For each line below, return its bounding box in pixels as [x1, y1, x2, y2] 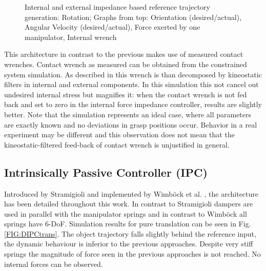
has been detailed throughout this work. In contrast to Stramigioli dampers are [4, 198, 253, 209]
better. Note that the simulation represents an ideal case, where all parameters [4, 109, 252, 119]
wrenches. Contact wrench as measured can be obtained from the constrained [4, 58, 247, 69]
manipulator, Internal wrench [25, 31, 117, 42]
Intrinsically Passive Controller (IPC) [4, 164, 208, 180]
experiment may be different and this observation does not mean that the [4, 129, 235, 140]
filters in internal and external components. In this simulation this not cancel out [4, 79, 259, 90]
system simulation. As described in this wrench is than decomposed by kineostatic [4, 69, 262, 79]
